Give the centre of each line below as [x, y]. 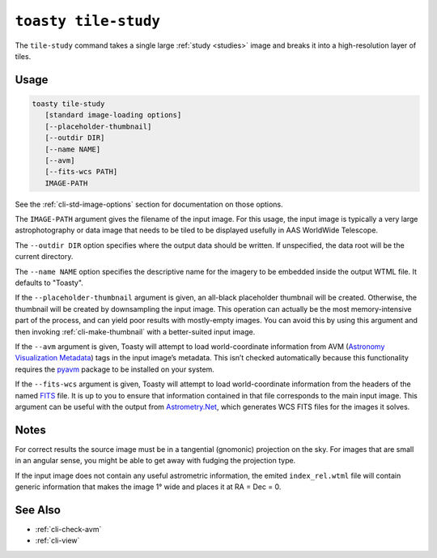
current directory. [44, 257]
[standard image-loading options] [113, 115]
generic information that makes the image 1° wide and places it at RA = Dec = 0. [148, 487]
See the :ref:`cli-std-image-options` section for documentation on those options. [149, 204]
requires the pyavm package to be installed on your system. [115, 369]
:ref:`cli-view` [57, 541]
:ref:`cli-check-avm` [68, 529]
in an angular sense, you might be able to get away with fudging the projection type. [155, 461]
